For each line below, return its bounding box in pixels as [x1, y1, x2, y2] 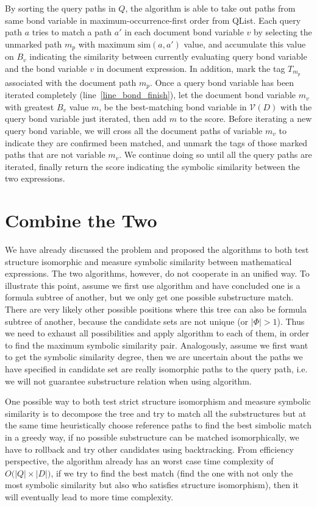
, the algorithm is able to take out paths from [125, 2, 296, 14]
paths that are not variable [5, 148, 105, 161]
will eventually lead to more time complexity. [5, 490, 174, 503]
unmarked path [5, 37, 62, 50]
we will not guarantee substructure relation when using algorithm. [5, 374, 252, 387]
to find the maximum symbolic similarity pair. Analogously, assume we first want [5, 338, 308, 351]
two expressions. [5, 172, 65, 185]
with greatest [5, 100, 54, 113]
